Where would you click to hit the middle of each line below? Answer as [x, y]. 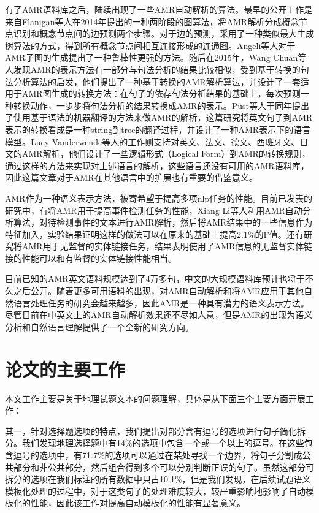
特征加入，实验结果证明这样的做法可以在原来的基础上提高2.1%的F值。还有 [154, 234]
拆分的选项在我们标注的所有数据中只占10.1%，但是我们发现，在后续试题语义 [158, 479]
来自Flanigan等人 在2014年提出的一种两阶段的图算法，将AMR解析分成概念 [152, 21]
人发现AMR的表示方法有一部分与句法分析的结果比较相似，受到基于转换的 [153, 69]
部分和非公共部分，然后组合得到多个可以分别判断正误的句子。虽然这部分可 [163, 467]
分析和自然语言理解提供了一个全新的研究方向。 [99, 326]
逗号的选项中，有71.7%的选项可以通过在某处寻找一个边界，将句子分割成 [158, 454]
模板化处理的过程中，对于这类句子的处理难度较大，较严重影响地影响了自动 [155, 491]
